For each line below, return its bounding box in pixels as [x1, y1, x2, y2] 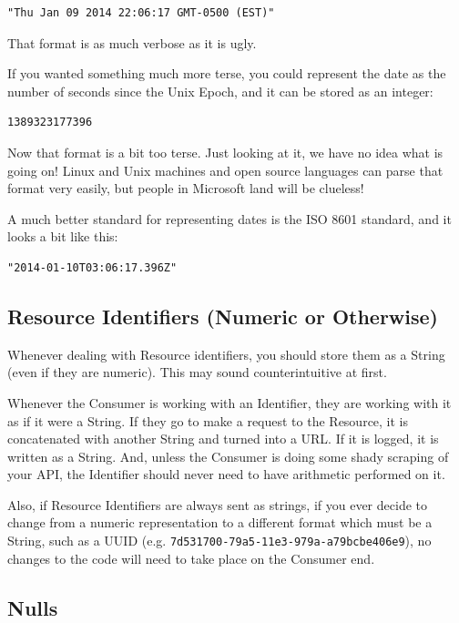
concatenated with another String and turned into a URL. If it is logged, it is [7, 429, 439, 448]
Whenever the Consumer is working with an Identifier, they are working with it [7, 393, 452, 412]
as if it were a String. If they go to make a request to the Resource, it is [7, 411, 409, 430]
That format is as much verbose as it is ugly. [7, 33, 257, 52]
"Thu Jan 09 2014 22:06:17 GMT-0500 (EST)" [7, 6, 275, 19]
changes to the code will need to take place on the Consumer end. [7, 548, 375, 567]
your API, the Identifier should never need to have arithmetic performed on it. [7, 465, 445, 484]
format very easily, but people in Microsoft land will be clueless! [7, 179, 364, 198]
